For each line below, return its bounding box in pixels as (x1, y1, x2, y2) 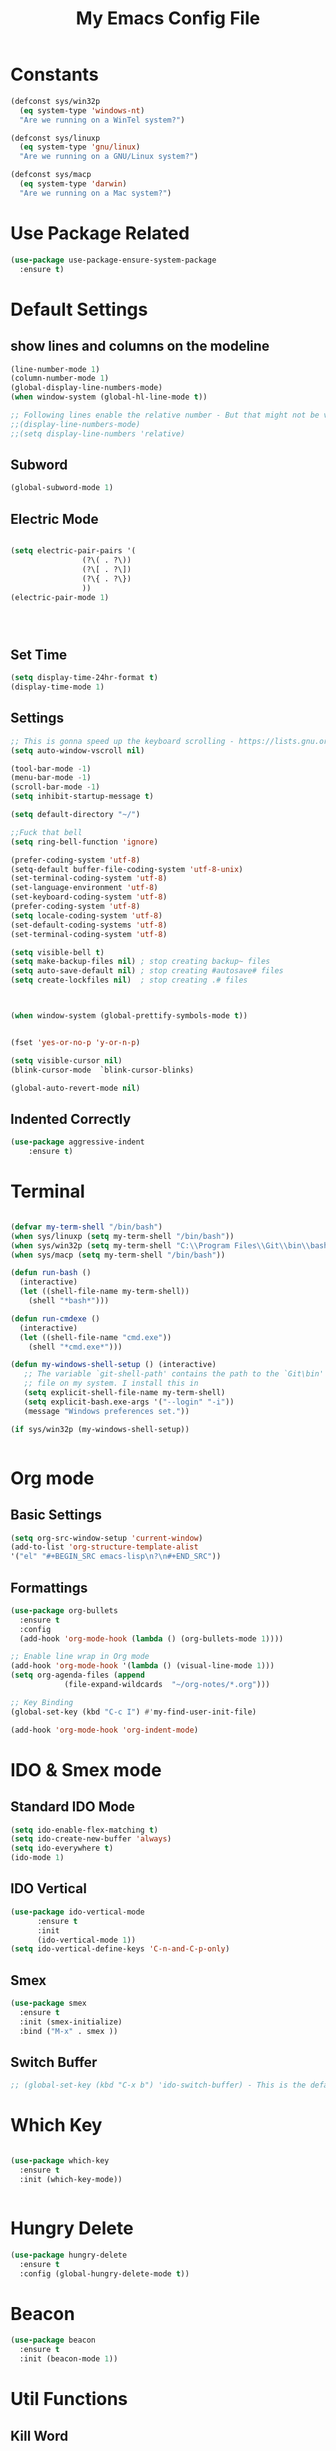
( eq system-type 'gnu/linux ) (19, 142, 141, 152)
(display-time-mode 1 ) (10, 682, 105, 692)
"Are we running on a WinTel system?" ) (19, 115, 186, 125)
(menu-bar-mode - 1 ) (10, 773, 92, 783)
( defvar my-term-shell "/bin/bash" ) (10, 1222, 163, 1232)
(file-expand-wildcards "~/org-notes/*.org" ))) (63, 1680, 271, 1690)
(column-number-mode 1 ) (10, 373, 110, 384)
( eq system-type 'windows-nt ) (19, 105, 145, 116)
